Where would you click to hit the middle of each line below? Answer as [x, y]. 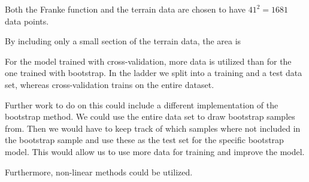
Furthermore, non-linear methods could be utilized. [99, 172]
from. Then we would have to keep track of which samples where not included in [153, 128]
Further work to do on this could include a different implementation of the [142, 104]
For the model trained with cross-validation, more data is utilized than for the [148, 61]
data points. [27, 21]
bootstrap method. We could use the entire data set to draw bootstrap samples [150, 116]
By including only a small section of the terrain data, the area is [123, 41]
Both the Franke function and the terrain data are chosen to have [125, 9]
